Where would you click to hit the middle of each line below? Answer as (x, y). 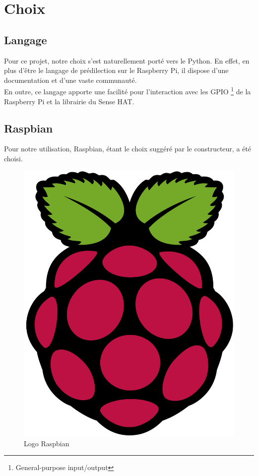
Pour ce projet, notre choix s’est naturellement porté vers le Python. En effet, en (127, 60)
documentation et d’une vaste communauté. (70, 80)
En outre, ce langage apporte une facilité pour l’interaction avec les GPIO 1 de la (128, 91)
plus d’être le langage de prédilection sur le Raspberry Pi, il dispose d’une (116, 70)
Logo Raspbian (47, 443)
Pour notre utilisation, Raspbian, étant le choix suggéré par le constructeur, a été (128, 149)
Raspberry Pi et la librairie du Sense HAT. (69, 101)
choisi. (13, 158)
